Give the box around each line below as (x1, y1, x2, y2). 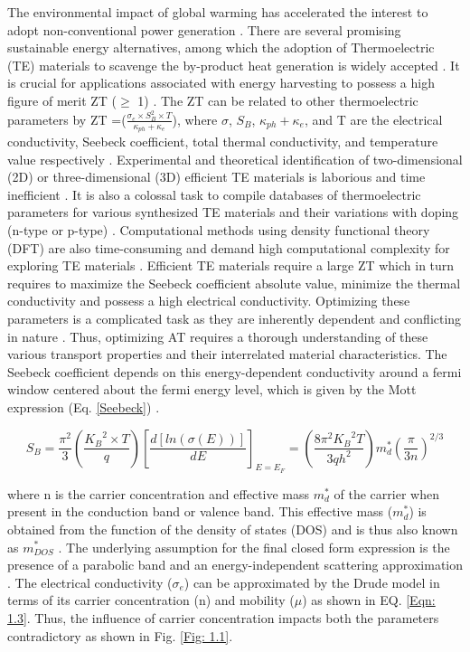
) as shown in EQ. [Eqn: (302, 591, 436, 609)
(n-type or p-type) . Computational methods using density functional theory (7, 221, 430, 240)
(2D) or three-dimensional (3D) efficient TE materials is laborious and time (7, 167, 426, 186)
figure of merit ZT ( (7, 90, 117, 109)
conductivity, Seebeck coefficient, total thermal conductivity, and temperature (7, 132, 438, 151)
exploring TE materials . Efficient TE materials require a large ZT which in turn (7, 256, 455, 275)
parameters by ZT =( (7, 109, 127, 128)
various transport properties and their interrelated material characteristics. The (7, 345, 447, 364)
